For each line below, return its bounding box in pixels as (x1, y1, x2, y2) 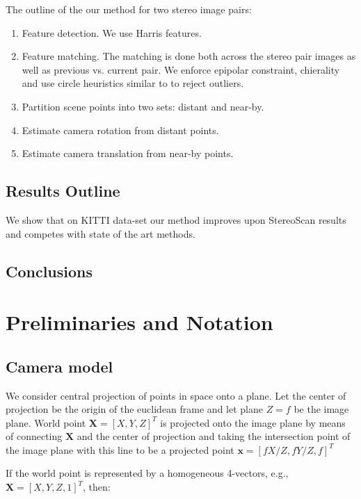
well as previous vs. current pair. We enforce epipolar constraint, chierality (22, 62, 340, 76)
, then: (83, 480, 111, 494)
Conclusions (6, 260, 93, 281)
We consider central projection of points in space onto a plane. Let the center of (6, 388, 346, 402)
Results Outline (6, 180, 120, 202)
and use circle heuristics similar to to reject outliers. (22, 76, 244, 90)
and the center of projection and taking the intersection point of (77, 429, 351, 443)
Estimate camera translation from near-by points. (22, 146, 234, 161)
